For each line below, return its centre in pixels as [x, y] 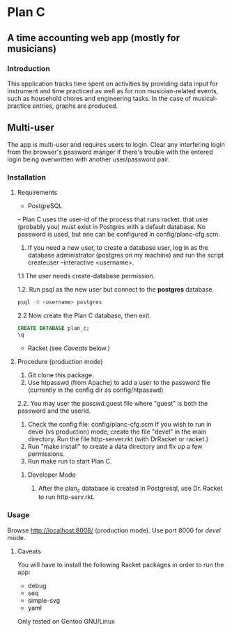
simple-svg [44, 600]
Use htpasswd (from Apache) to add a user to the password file [119, 382]
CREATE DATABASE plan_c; [53, 328]
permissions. [46, 454]
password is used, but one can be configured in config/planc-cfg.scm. [119, 234]
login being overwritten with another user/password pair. [88, 159]
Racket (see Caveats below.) [69, 348]
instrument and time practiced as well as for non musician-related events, [113, 90]
